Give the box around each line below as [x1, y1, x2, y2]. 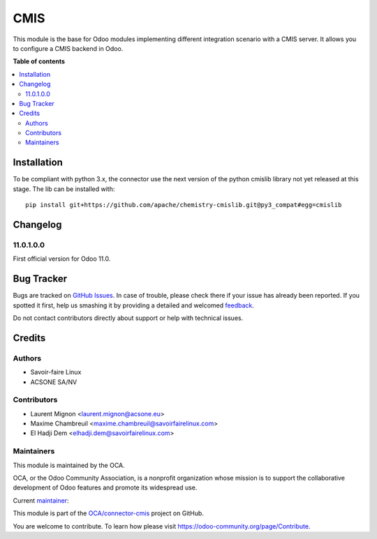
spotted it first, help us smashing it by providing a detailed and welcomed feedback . [13, 301, 255, 310]
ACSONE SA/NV [30, 377, 77, 386]
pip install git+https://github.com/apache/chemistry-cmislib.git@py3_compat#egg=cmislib [25, 201, 342, 209]
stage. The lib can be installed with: [13, 185, 115, 193]
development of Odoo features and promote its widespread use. [13, 483, 198, 492]
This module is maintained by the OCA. [13, 461, 125, 469]
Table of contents [13, 57, 66, 66]
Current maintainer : [13, 496, 69, 505]
